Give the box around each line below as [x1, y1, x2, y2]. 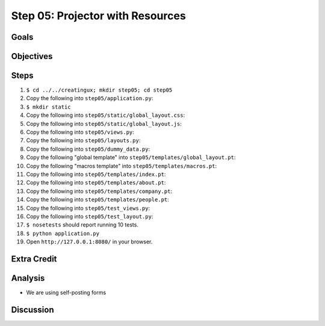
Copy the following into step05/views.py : [26, 128, 135, 136]
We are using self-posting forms [26, 289, 107, 296]
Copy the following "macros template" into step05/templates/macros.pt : [26, 162, 217, 169]
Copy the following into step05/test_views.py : [26, 204, 150, 212]
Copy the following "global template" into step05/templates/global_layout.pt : [26, 154, 236, 161]
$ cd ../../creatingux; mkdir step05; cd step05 [26, 87, 173, 93]
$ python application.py [26, 230, 99, 237]
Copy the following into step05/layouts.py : [26, 137, 141, 144]
